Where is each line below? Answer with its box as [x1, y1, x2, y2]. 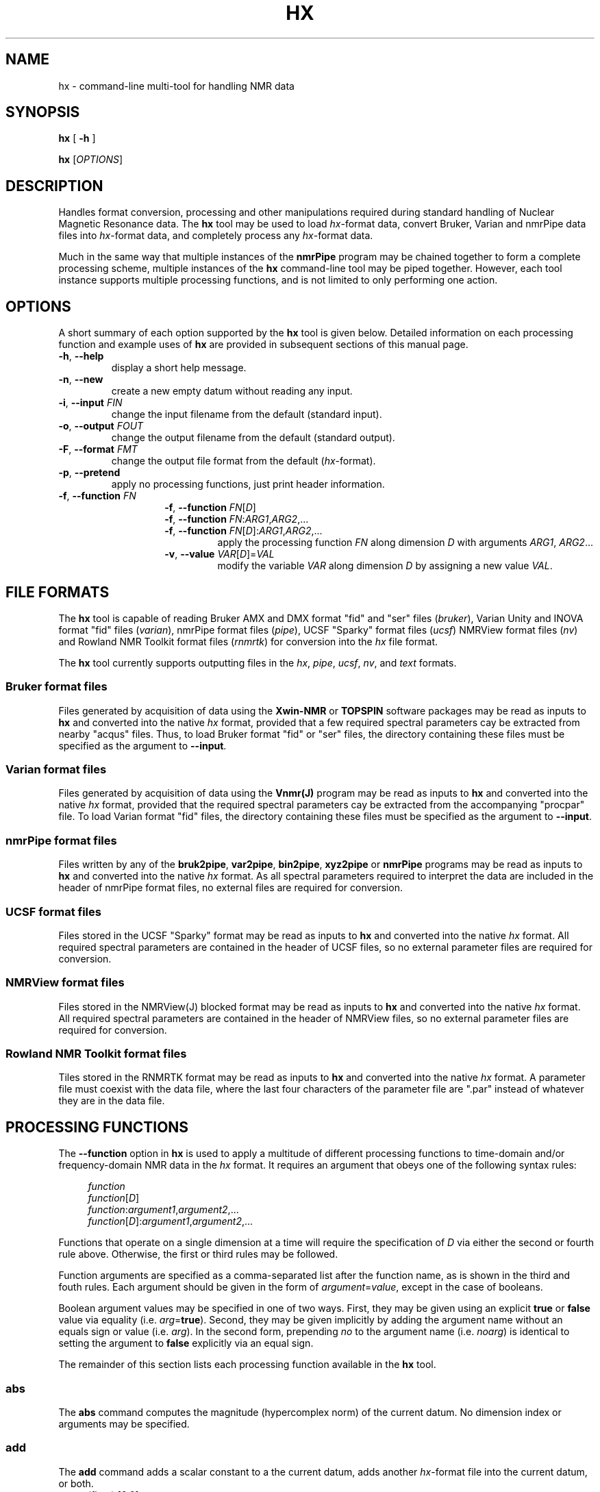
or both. [58, 1477, 94, 1489]
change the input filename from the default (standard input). [111, 408, 382, 421]
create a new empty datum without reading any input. [111, 385, 353, 397]
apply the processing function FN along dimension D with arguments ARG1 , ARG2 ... [217, 536, 593, 549]
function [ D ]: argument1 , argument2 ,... [88, 1215, 253, 1228]
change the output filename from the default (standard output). [111, 432, 395, 444]
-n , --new [58, 373, 103, 386]
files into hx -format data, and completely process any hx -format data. [58, 229, 373, 242]
